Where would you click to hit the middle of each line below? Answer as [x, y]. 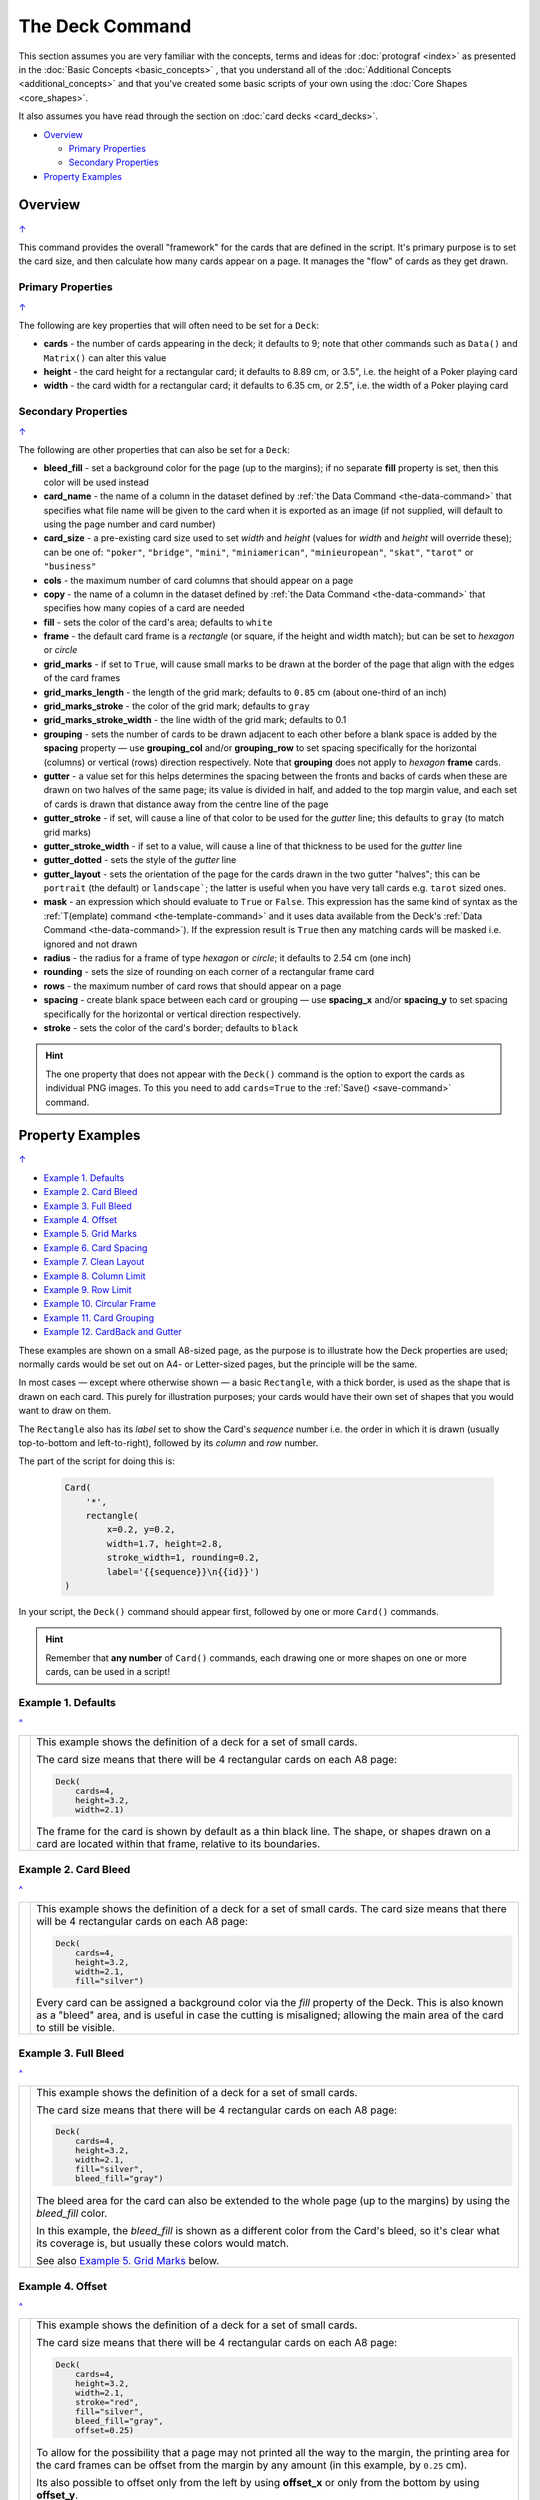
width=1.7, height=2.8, [165, 1543]
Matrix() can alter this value [105, 357]
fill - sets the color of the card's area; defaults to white [158, 622]
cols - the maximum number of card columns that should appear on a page [198, 580]
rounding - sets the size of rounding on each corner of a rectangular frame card [209, 972]
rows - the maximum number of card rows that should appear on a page [192, 986]
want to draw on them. [65, 1411]
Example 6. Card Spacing [95, 1247]
